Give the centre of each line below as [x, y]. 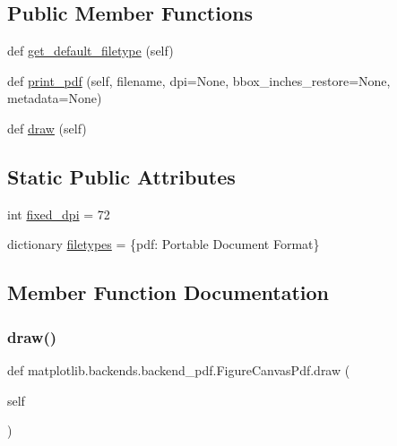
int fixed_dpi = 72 [59, 214]
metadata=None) [55, 98]
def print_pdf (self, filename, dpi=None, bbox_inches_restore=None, [199, 80]
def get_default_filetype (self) [91, 51]
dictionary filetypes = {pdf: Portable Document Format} [164, 244]
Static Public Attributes [121, 176]
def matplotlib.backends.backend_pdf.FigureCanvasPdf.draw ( [179, 369]
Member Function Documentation [168, 292]
